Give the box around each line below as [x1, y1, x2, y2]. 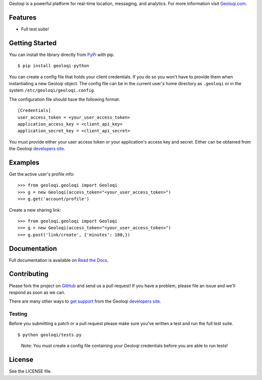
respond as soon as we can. [9, 290, 65, 295]
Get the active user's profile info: [9, 171, 75, 177]
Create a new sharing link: [9, 207, 62, 213]
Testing [9, 310, 28, 317]
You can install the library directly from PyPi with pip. [9, 52, 115, 57]
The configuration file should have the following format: [9, 96, 120, 102]
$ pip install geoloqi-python [17, 63, 90, 69]
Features [9, 13, 36, 21]
